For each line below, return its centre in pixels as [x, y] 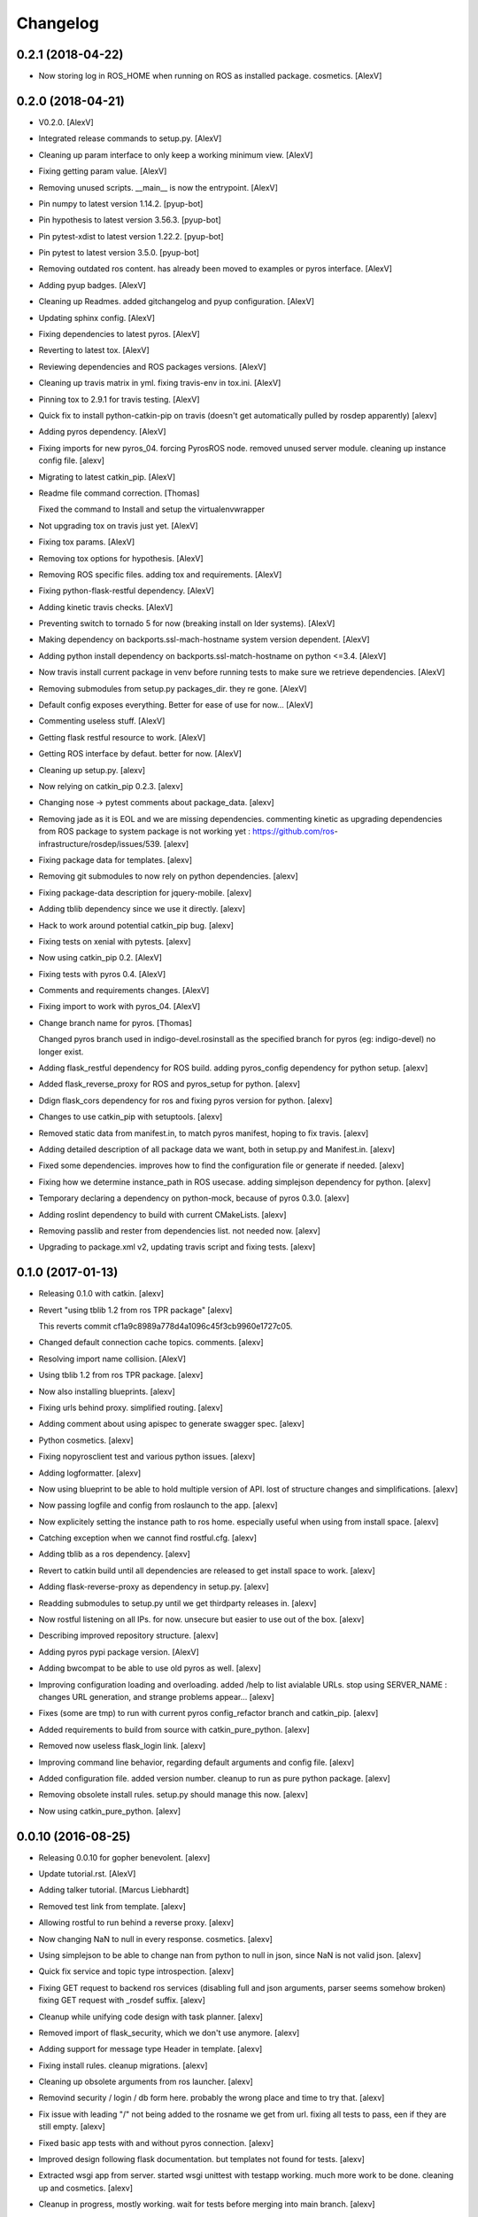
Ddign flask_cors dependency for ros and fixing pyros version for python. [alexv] [185, 1101]
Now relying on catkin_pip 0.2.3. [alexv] [111, 786]
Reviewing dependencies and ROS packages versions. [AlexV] [152, 366]
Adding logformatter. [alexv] [90, 1473]
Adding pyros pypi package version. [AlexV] [119, 1652]
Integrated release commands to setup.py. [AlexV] [130, 138]
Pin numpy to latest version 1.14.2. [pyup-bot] [121, 203]
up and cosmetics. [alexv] [85, 2188]
